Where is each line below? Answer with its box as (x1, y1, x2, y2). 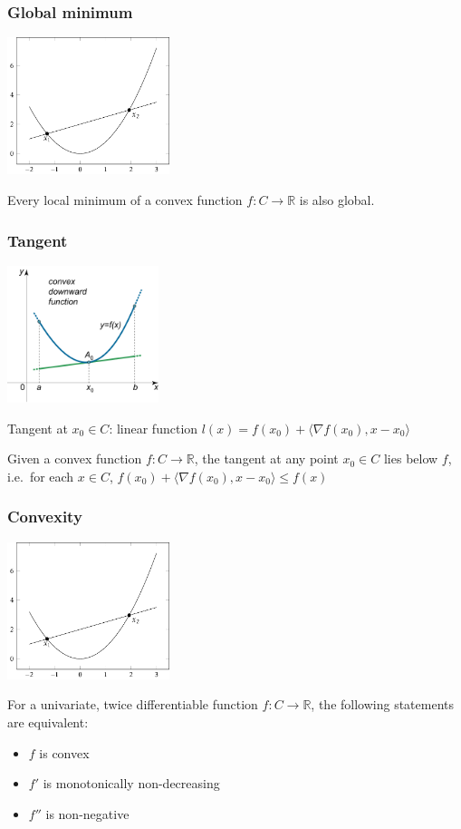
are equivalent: (7, 712, 89, 731)
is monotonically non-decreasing (43, 774, 220, 793)
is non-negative (45, 804, 130, 823)
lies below (383, 449, 438, 468)
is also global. (299, 190, 375, 209)
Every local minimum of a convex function (7, 190, 243, 209)
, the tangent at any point (194, 449, 339, 468)
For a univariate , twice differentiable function (7, 695, 258, 714)
